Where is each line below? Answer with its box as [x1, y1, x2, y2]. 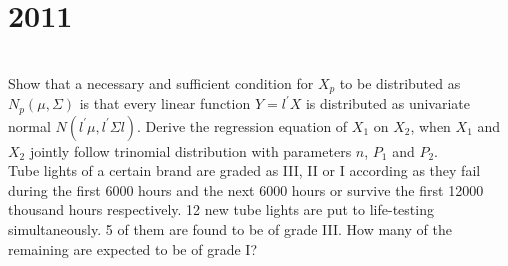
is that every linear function [79, 93, 251, 114]
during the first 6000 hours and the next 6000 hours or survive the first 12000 [8, 179, 484, 200]
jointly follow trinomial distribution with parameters [29, 140, 352, 161]
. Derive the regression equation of [137, 115, 348, 136]
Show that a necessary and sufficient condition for [8, 72, 314, 93]
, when [410, 115, 451, 136]
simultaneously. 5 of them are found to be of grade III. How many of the [8, 219, 452, 239]
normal [8, 115, 51, 136]
